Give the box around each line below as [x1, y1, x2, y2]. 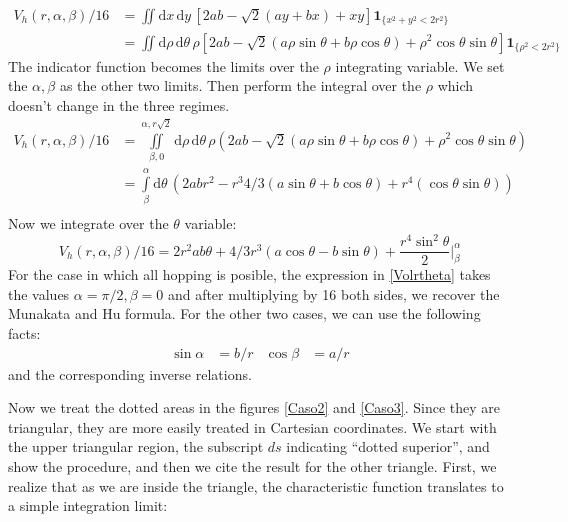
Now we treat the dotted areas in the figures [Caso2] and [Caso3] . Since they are [8, 397, 501, 418]
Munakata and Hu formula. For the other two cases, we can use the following [8, 303, 481, 324]
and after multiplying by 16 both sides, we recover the [167, 283, 500, 304]
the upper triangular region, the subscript [8, 436, 264, 457]
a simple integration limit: [8, 495, 168, 516]
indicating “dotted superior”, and [286, 436, 490, 457]
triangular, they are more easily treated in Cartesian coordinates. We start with [8, 416, 497, 437]
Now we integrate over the [8, 213, 169, 234]
